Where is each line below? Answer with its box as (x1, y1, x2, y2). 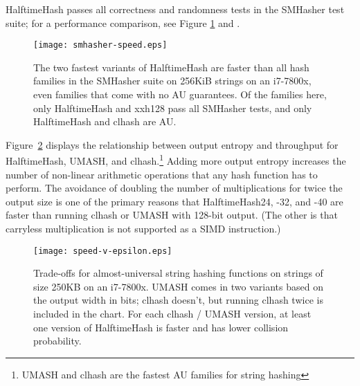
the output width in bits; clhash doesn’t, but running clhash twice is (33, 293, 323, 307)
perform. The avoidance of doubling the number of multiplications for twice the (6, 181, 343, 195)
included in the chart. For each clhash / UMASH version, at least (33, 306, 312, 321)
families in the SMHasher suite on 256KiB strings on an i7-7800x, (33, 73, 312, 88)
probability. (33, 333, 82, 348)
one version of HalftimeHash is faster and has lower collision (33, 320, 289, 334)
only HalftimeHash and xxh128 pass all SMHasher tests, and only (33, 100, 312, 115)
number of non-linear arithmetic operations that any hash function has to (6, 167, 318, 181)
